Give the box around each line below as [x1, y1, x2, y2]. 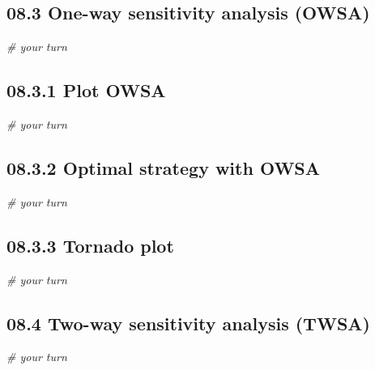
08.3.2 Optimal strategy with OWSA [6, 155, 321, 180]
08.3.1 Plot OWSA [6, 78, 166, 103]
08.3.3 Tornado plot [6, 232, 174, 257]
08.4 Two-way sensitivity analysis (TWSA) [6, 310, 370, 335]
